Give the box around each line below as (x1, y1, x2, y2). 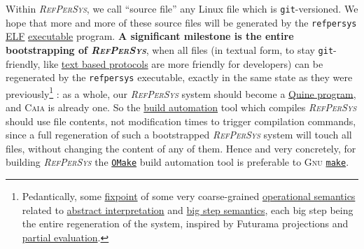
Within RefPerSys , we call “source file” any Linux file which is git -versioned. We (6, 1, 358, 15)
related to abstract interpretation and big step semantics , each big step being (22, 202, 353, 217)
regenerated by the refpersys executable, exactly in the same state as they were (6, 70, 353, 85)
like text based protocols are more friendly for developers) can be (43, 56, 323, 71)
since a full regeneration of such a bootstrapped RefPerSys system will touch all (6, 127, 352, 142)
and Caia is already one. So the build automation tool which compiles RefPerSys (6, 100, 356, 115)
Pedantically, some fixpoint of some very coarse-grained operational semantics (22, 189, 356, 204)
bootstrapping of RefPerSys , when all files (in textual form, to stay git (6, 42, 334, 57)
